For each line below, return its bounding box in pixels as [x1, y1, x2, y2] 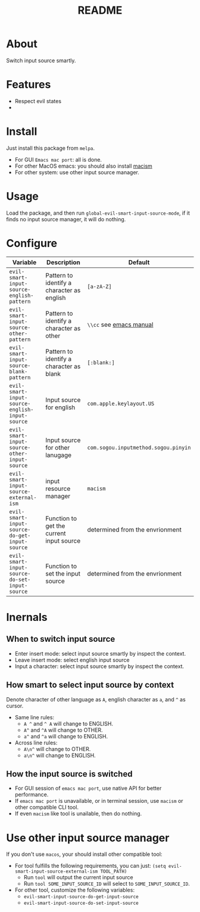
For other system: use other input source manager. [14, 168, 140, 176]
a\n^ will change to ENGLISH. [23, 752, 96, 759]
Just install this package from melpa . [6, 144, 95, 152]
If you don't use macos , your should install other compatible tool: [6, 851, 162, 858]
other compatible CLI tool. [14, 803, 79, 811]
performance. [14, 791, 49, 798]
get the [45, 521, 65, 530]
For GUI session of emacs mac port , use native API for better [14, 785, 162, 792]
